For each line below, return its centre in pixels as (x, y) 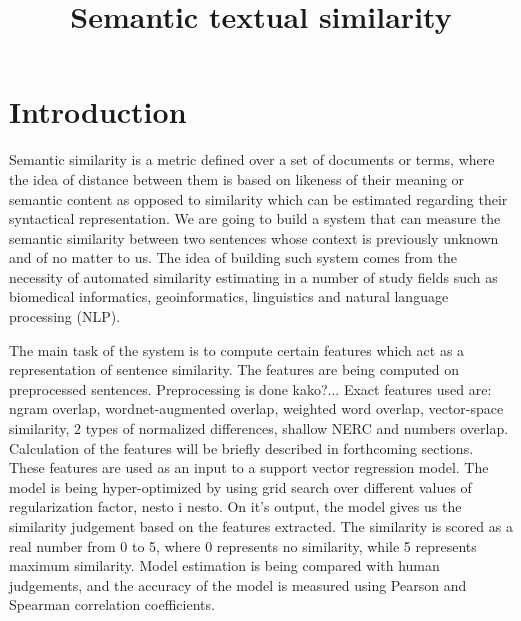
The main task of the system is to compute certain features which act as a (237, 349)
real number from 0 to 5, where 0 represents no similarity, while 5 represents (243, 545)
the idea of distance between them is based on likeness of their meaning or (237, 178)
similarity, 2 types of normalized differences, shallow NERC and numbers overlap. (259, 428)
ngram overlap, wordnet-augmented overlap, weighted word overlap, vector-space (256, 408)
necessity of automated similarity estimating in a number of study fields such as (253, 276)
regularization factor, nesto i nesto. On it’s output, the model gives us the (235, 506)
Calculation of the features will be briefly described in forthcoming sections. (241, 447)
